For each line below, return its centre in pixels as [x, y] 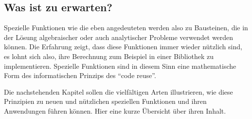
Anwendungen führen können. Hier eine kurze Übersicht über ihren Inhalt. [115, 110]
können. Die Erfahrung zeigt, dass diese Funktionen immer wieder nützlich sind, [123, 47]
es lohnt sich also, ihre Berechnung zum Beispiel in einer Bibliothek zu [109, 56]
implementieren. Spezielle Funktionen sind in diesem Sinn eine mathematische [120, 66]
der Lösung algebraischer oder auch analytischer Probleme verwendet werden [119, 37]
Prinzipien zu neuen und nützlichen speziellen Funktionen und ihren [105, 101]
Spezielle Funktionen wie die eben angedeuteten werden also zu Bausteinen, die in [126, 28]
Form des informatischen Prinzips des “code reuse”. [80, 75]
